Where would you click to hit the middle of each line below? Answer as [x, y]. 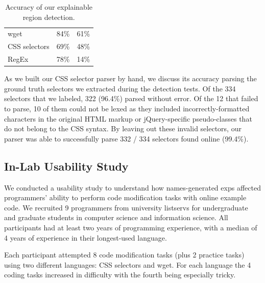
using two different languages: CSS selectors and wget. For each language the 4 [128, 264]
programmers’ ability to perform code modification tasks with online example [125, 197]
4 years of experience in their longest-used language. [86, 237]
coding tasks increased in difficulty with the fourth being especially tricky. [120, 275]
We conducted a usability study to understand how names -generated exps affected [132, 187]
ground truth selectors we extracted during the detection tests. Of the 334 [120, 88]
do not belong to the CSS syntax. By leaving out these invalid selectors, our [123, 128]
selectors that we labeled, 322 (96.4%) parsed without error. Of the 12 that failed [131, 98]
